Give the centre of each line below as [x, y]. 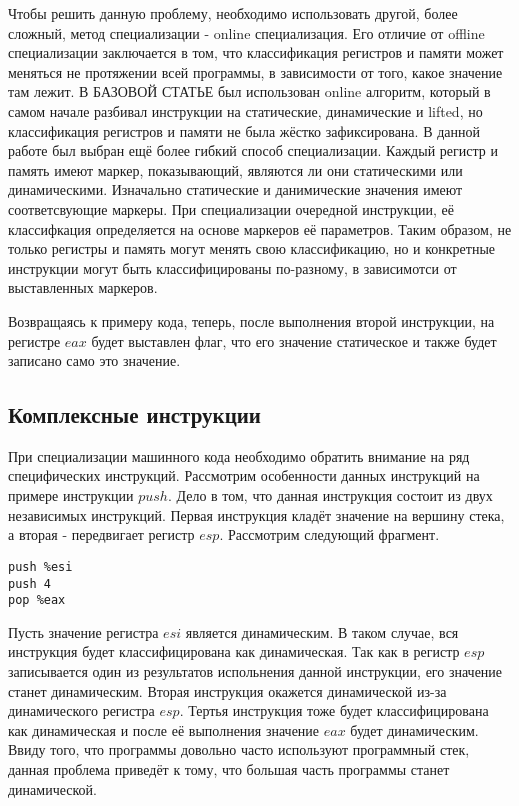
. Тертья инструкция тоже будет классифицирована [334, 710]
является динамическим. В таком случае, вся [322, 631]
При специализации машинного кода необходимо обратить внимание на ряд [239, 455]
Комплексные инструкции [134, 414]
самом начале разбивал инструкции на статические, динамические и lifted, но [245, 110]
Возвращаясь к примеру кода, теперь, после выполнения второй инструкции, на [251, 320]
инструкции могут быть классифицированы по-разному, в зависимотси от [232, 267]
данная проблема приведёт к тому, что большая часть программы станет [229, 768]
